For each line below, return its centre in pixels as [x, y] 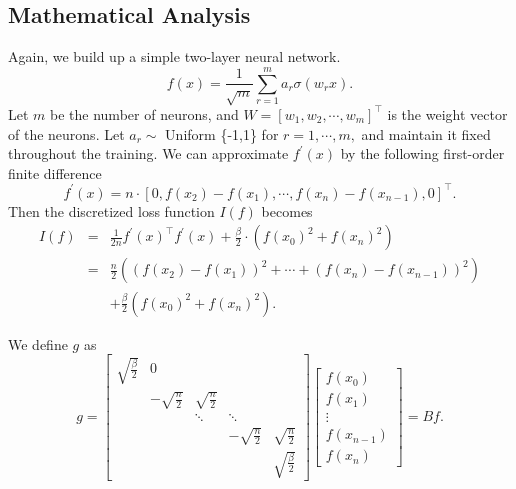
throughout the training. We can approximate [148, 153]
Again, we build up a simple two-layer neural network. [174, 56]
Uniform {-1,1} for [222, 133]
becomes [287, 210]
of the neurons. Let [66, 133]
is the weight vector [447, 113]
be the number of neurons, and [144, 113]
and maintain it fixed [426, 133]
